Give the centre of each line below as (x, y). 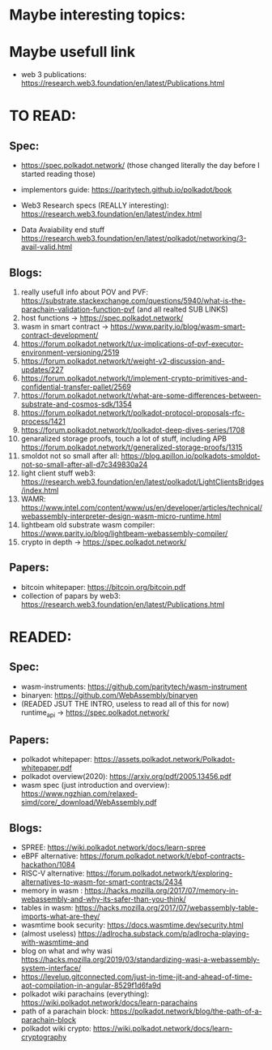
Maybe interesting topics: (98, 15)
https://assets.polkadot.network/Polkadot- (164, 760)
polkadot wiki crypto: (56, 1029)
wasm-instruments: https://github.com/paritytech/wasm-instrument (134, 686)
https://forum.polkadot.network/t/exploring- (159, 873)
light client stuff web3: (58, 473)
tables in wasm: (47, 908)
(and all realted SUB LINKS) (183, 309)
